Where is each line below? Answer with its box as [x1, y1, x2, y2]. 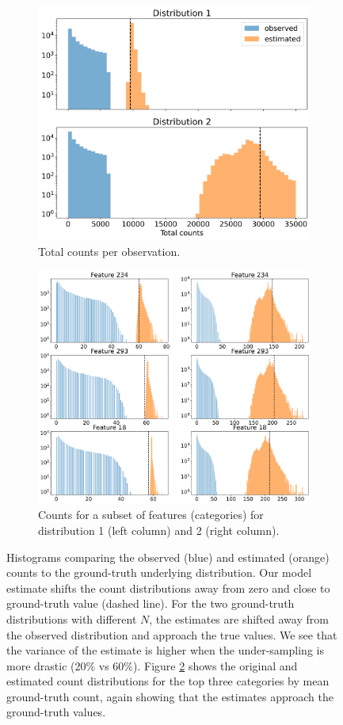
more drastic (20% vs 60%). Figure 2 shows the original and [6, 657, 298, 673]
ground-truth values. [6, 704, 106, 720]
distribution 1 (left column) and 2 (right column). [38, 521, 280, 538]
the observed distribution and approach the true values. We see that [6, 626, 337, 643]
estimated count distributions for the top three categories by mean [6, 673, 330, 689]
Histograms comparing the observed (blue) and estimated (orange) [6, 548, 330, 565]
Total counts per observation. [38, 242, 181, 259]
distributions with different [6, 610, 137, 627]
